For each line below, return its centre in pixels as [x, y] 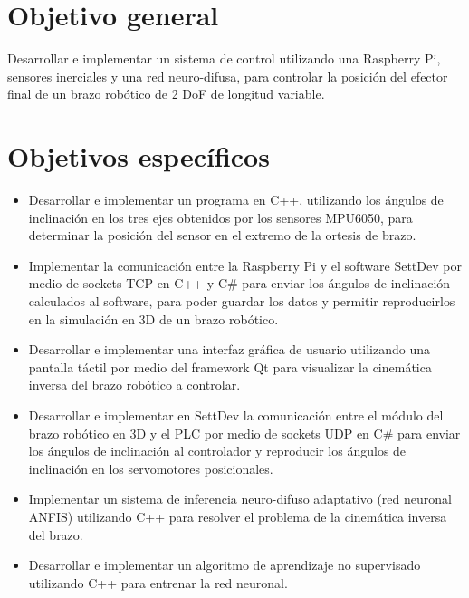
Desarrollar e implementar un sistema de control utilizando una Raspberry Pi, [224, 58]
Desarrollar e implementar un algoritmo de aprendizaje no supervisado [225, 565]
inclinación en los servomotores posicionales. [151, 468]
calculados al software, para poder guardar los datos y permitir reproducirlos [242, 301]
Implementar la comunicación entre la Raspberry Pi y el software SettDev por [245, 265]
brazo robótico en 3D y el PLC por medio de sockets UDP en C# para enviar [244, 433]
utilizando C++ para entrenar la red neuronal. [158, 582]
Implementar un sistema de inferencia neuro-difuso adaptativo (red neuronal [240, 499]
